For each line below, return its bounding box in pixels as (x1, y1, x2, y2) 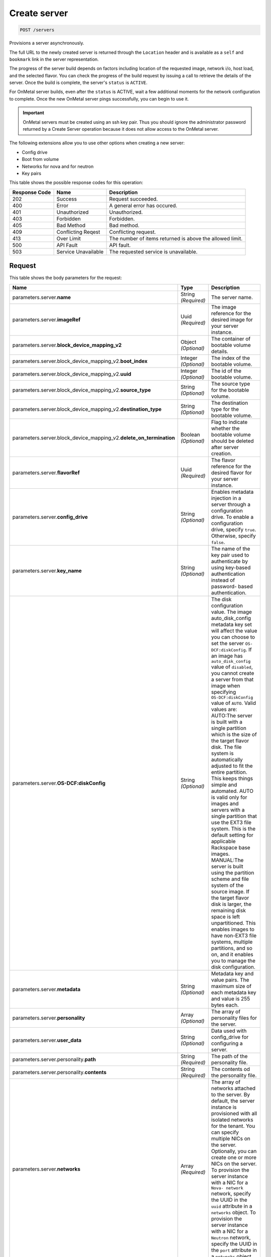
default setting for (211, 831, 253, 838)
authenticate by (211, 558, 248, 565)
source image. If (211, 888, 250, 895)
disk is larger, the (211, 901, 252, 908)
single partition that (211, 813, 257, 820)
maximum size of (211, 982, 252, 990)
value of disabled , (211, 663, 253, 670)
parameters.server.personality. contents (12, 1068, 107, 1075)
